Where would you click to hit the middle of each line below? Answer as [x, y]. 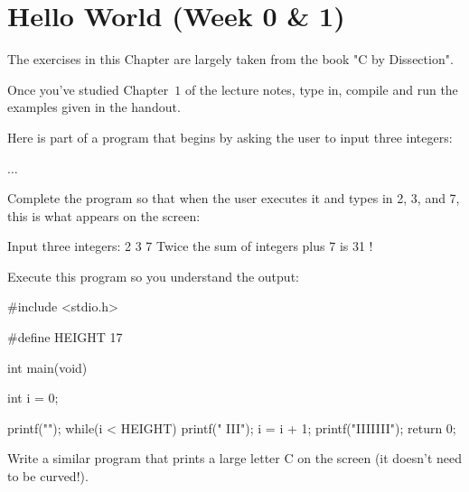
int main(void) [47, 367]
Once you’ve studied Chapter [88, 89]
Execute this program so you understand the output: [153, 276]
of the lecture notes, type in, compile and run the [321, 89]
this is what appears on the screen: [104, 215]
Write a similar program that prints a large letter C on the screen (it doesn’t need [235, 458]
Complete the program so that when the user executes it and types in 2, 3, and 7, [234, 198]
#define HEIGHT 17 [65, 337]
